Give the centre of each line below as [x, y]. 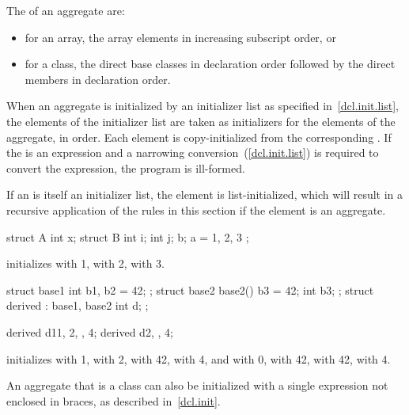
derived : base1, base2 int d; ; [78, 305]
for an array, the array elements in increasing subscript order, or [180, 37]
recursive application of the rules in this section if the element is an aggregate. [196, 209]
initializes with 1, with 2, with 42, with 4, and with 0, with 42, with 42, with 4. [199, 358]
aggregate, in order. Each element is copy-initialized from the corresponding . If [199, 137]
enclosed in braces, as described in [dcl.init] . [114, 400]
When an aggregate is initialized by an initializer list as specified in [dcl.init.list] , [203, 106]
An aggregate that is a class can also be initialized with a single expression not [197, 385]
